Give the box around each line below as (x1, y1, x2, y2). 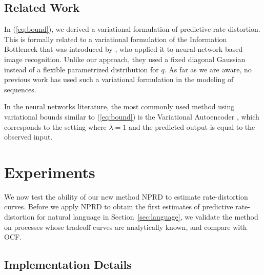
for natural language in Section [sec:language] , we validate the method (36, 211, 258, 222)
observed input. (4, 131, 53, 142)
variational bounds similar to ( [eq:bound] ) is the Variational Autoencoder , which (4, 111, 259, 122)
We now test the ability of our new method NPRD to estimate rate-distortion (4, 191, 248, 202)
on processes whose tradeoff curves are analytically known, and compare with (4, 221, 247, 232)
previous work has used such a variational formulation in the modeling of (4, 74, 234, 85)
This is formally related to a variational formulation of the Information (4, 33, 227, 44)
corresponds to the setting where (4, 121, 107, 132)
